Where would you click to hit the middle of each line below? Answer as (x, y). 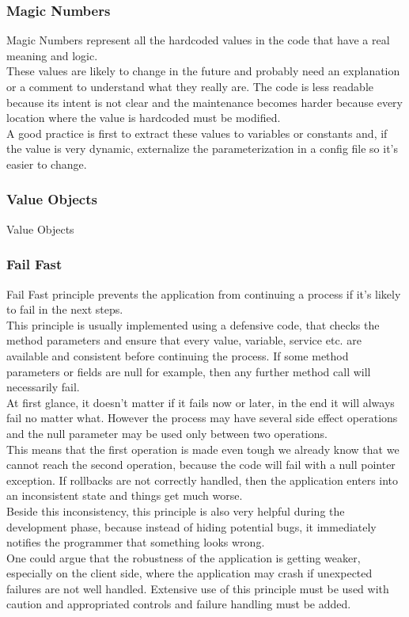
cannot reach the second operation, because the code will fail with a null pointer (201, 465)
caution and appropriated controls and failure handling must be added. (179, 604)
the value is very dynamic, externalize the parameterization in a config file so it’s (203, 149)
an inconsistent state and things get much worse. (125, 495)
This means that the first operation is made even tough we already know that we (203, 449)
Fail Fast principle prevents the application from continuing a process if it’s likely (204, 293)
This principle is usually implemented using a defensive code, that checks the (193, 324)
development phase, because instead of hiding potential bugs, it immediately (191, 526)
